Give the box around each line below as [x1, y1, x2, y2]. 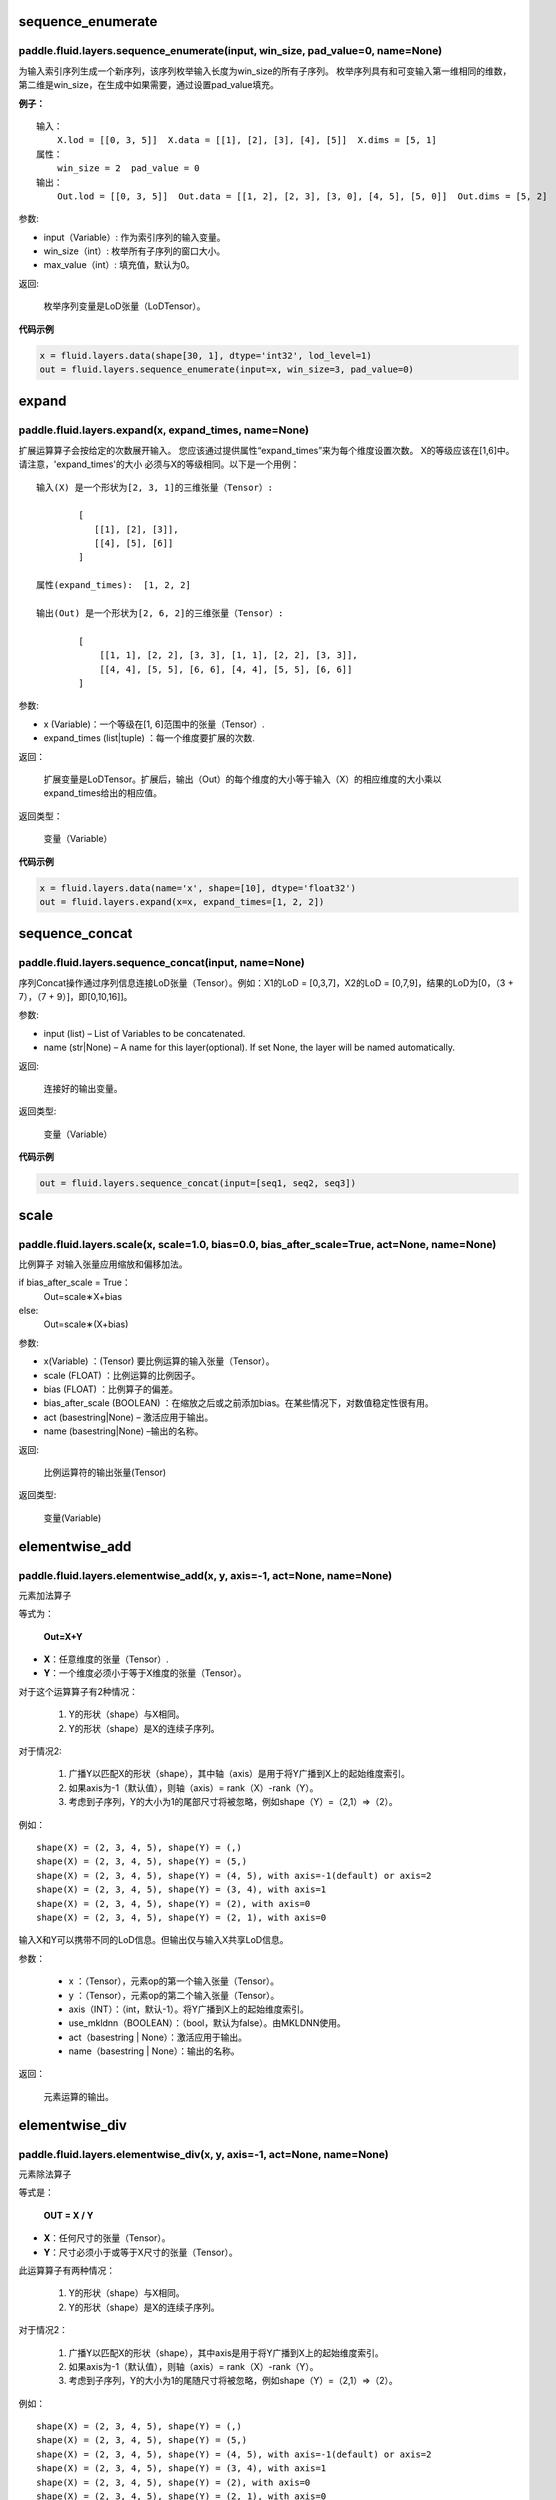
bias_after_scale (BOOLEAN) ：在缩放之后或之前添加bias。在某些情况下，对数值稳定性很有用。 [43, 1397, 434, 1409]
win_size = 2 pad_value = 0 [56, 163, 200, 174]
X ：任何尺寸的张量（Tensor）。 [43, 2232, 171, 2244]
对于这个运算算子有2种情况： [18, 1685, 139, 1697]
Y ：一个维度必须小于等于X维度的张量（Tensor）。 [43, 1667, 247, 1679]
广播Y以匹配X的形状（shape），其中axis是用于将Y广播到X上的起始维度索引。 [68, 2346, 384, 2359]
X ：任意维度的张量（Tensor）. [43, 1653, 169, 1665]
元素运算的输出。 [43, 2090, 114, 2102]
